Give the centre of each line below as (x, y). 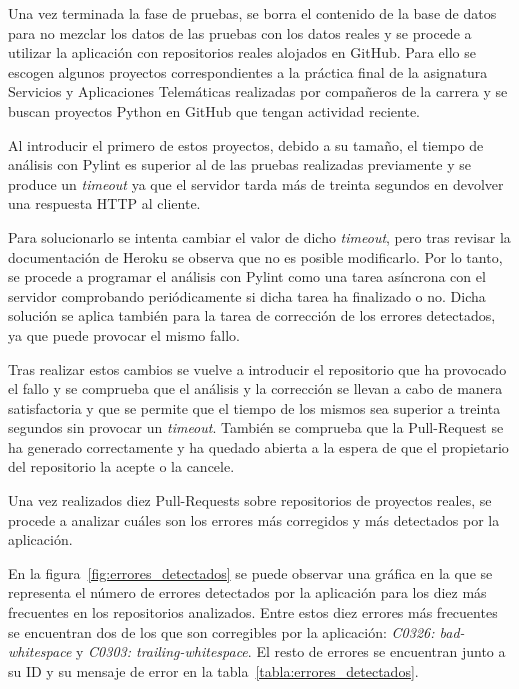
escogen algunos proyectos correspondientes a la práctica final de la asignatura (248, 71)
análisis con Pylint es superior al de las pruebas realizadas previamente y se (239, 164)
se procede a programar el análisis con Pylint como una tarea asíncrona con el (247, 276)
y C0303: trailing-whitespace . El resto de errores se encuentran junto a (290, 651)
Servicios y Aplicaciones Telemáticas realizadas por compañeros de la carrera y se (258, 91)
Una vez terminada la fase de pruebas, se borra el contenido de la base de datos (252, 13)
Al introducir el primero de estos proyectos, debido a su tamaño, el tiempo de (246, 144)
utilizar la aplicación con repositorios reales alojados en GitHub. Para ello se (242, 52)
